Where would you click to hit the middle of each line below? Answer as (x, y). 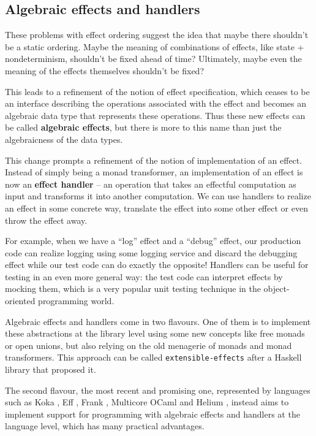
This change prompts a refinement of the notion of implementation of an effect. (154, 160)
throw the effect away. (46, 220)
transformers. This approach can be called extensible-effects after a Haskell (153, 357)
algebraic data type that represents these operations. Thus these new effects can (155, 115)
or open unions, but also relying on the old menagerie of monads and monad (149, 345)
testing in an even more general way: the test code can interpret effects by (144, 276)
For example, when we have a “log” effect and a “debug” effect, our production (153, 241)
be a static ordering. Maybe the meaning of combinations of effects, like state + (155, 46)
